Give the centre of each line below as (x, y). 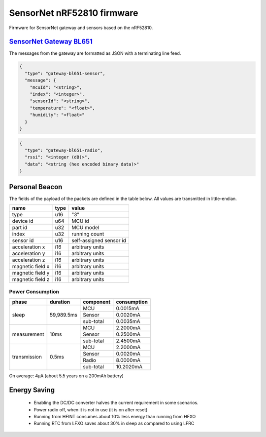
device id (23, 221)
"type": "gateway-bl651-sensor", (65, 73)
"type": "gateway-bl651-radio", (64, 150)
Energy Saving (32, 390)
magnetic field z (31, 279)
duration (60, 302)
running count (88, 234)
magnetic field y (31, 273)
